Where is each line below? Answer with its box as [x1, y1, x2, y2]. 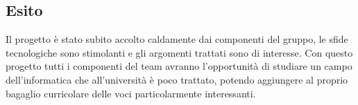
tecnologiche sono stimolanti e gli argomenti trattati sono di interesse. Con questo [6, 45, 353, 59]
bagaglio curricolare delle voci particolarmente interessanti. [6, 86, 256, 100]
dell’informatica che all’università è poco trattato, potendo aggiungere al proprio [6, 72, 348, 86]
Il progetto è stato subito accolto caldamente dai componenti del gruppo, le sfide [6, 32, 348, 46]
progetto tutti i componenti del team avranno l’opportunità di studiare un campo [6, 59, 352, 73]
